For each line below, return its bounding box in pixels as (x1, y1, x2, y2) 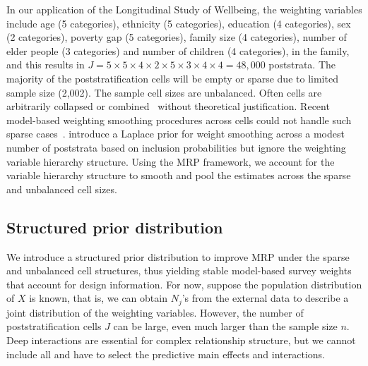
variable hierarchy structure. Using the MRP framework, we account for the (6, 154, 335, 169)
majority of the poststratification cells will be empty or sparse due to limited (6, 71, 338, 85)
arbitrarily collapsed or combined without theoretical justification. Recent (6, 99, 330, 114)
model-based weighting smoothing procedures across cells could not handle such (6, 112, 352, 127)
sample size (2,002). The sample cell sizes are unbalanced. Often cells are (6, 85, 322, 99)
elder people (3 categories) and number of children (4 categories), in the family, (6, 43, 350, 58)
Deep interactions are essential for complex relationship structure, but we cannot (6, 332, 356, 347)
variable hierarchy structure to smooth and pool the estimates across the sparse (6, 168, 351, 183)
